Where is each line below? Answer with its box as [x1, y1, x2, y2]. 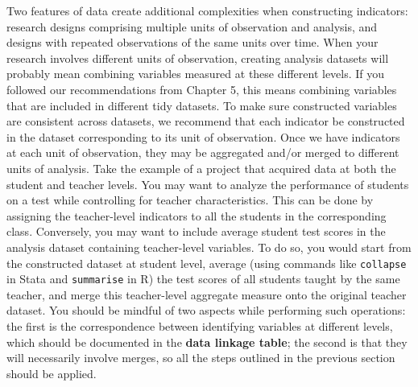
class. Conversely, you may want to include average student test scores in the [6, 223, 386, 240]
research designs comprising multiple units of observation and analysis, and [6, 18, 378, 35]
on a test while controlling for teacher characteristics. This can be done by [6, 191, 374, 208]
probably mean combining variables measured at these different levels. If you [6, 65, 385, 82]
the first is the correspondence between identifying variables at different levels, [6, 318, 393, 334]
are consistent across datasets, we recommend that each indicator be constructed [6, 113, 405, 130]
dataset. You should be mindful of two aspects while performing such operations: [6, 302, 406, 319]
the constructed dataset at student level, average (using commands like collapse [6, 254, 407, 271]
